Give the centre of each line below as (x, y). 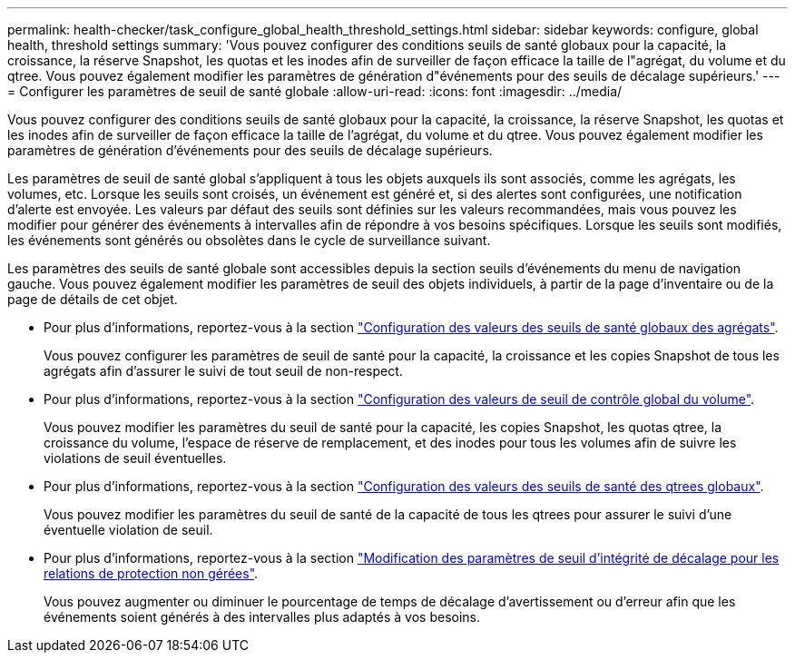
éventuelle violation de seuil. (128, 530)
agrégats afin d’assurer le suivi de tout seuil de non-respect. (223, 371)
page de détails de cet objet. (93, 299)
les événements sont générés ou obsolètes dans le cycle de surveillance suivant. (249, 240)
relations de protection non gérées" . (151, 573)
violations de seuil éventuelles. (135, 458)
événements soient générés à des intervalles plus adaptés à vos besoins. (262, 617)
